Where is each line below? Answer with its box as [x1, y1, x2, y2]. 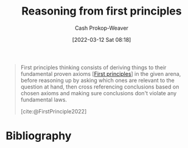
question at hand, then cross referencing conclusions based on [20, 83, 179, 90]
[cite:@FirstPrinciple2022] [20, 107, 87, 115]
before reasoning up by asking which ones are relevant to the [20, 76, 175, 84]
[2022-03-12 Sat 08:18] [72, 36, 131, 43]
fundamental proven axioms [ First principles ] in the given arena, [20, 70, 181, 77]
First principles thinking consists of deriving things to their [20, 64, 167, 71]
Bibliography [5, 129, 72, 143]
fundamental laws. [20, 96, 68, 103]
